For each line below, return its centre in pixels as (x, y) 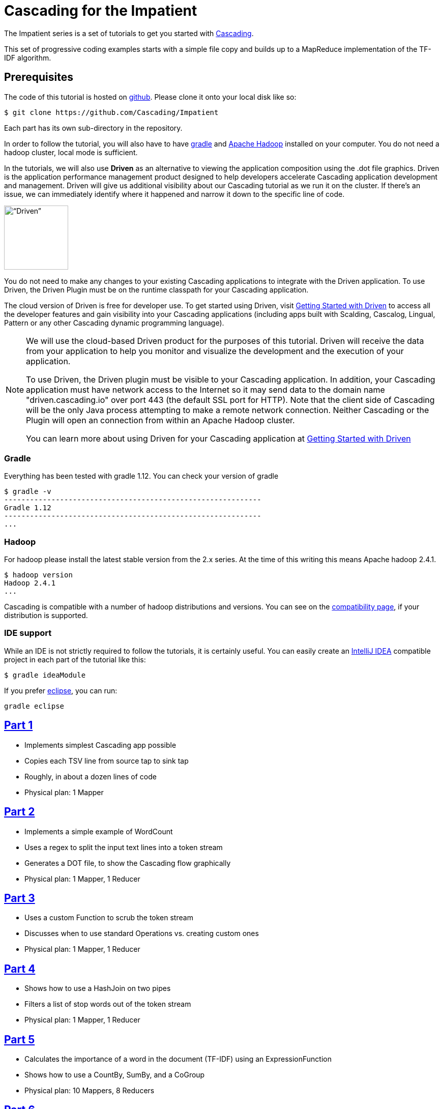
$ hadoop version (38, 575)
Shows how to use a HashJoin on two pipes (98, 988)
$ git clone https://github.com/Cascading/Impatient (111, 112)
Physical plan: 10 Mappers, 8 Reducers (90, 1091)
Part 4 (20, 969)
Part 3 (20, 898)
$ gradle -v (28, 492)
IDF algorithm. (28, 57)
